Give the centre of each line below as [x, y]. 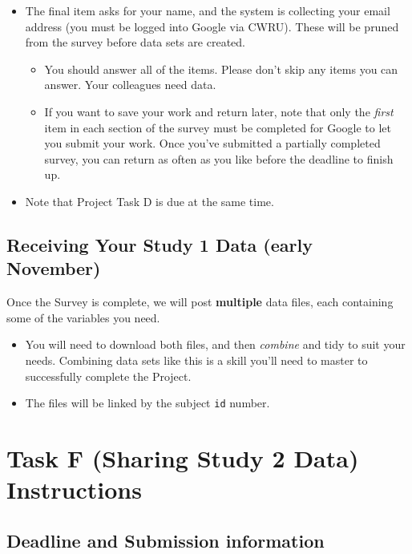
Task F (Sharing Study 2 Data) [183, 457]
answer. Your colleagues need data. [130, 85]
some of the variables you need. [83, 317]
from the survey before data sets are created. [135, 42]
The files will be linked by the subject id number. [147, 403]
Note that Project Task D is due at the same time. [149, 201]
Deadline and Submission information [166, 540]
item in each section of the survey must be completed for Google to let [218, 127]
